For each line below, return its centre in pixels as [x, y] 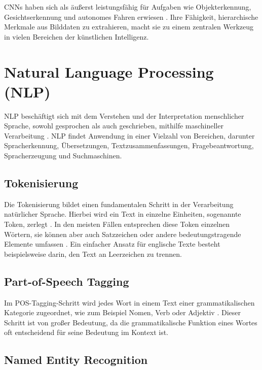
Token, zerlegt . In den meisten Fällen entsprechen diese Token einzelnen [117, 224]
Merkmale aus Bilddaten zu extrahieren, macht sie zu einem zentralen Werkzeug [129, 27]
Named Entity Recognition [76, 360]
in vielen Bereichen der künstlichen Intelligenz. [77, 36]
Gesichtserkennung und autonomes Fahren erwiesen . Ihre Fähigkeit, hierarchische [131, 16]
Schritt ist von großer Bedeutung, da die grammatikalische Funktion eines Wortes [131, 322]
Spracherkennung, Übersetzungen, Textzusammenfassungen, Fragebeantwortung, [129, 145]
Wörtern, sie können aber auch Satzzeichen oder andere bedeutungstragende [123, 234]
